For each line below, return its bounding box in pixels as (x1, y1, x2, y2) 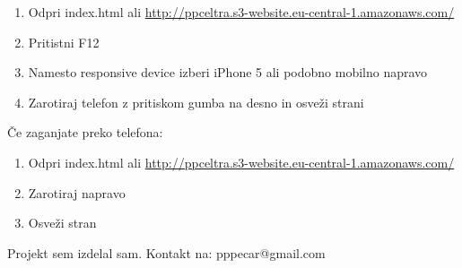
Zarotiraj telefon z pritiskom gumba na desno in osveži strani (28, 92, 364, 111)
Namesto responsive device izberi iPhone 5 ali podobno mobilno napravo (28, 63, 428, 82)
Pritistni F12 (28, 32, 100, 51)
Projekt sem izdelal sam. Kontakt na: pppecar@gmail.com (7, 243, 326, 262)
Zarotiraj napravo (28, 183, 126, 202)
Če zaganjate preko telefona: (7, 123, 163, 142)
